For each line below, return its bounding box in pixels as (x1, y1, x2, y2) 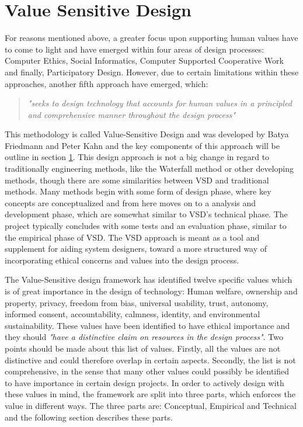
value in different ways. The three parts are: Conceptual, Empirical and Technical (5, 399, 297, 411)
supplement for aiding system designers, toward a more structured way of (5, 242, 267, 255)
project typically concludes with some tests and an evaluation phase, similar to (5, 220, 287, 232)
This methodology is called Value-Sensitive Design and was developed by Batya (5, 128, 289, 140)
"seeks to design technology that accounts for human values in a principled (27, 97, 292, 109)
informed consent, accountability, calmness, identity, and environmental (5, 308, 260, 320)
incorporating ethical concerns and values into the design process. (5, 254, 239, 266)
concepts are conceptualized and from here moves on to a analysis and (5, 196, 256, 209)
